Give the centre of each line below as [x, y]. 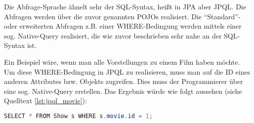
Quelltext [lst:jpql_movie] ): [45, 101]
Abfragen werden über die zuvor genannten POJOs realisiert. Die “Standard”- [122, 16]
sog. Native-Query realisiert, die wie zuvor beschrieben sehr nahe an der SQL [121, 35]
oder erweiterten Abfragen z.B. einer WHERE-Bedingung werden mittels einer [123, 26]
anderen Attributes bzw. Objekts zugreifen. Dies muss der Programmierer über [124, 81]
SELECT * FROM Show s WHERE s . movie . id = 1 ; [78, 116]
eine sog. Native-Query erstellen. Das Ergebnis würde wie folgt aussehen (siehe [123, 91]
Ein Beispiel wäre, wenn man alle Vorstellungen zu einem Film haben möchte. [122, 61]
